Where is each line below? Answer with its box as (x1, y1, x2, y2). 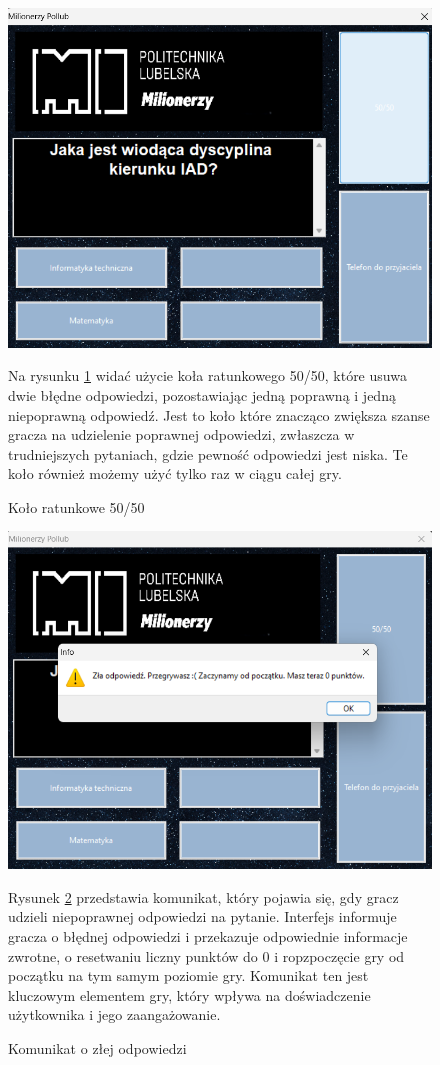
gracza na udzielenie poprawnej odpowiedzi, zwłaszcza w (8, 424, 355, 445)
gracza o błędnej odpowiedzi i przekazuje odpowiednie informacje (8, 926, 408, 947)
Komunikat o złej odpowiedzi (8, 1038, 187, 1059)
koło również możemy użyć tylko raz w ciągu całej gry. (8, 463, 342, 484)
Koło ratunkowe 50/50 (8, 496, 145, 517)
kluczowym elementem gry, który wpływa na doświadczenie (8, 984, 371, 1005)
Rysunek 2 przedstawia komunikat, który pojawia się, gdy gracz (8, 886, 399, 907)
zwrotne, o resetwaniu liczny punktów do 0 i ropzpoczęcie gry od (8, 945, 405, 966)
